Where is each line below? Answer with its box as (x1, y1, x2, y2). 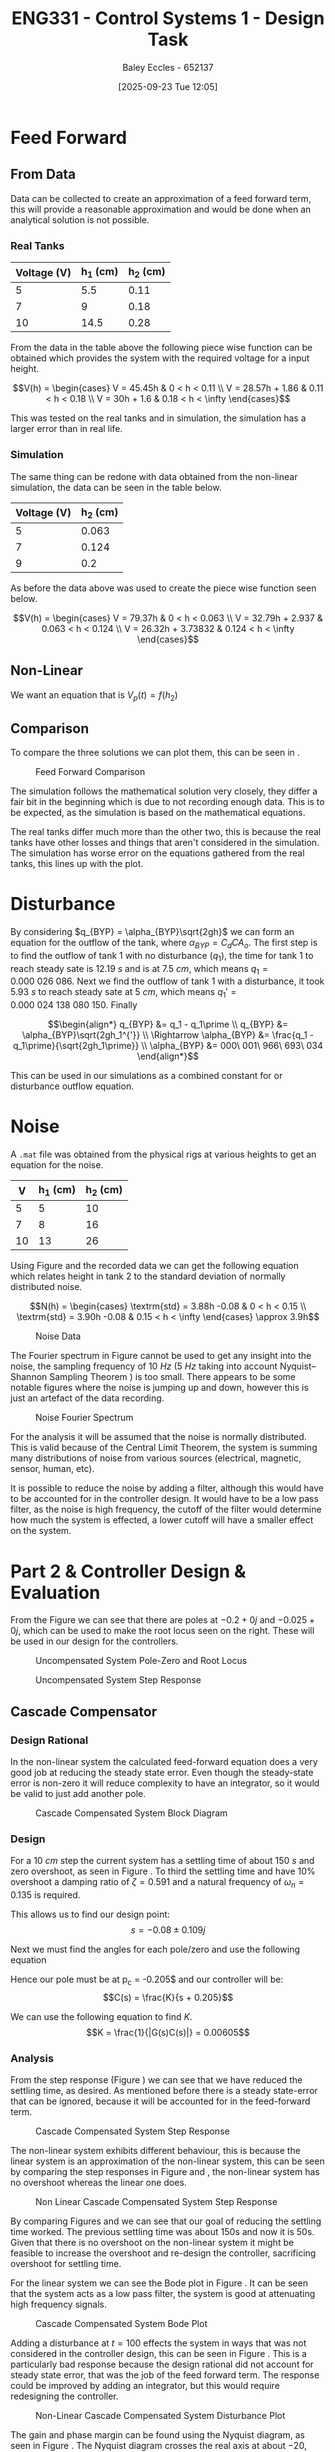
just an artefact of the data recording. (10, 1392, 165, 1404)
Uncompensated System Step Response (35, 1674, 202, 1686)
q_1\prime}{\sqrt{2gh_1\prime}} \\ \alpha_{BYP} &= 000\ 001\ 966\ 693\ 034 (13, 1040, 323, 1052)
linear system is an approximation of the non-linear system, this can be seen (10, 2155, 325, 2167)
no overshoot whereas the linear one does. (10, 2177, 187, 2189)
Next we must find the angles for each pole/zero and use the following (10, 1943, 301, 1956)
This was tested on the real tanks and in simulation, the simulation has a (10, 412, 307, 424)
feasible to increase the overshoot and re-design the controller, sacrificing (10, 2247, 317, 2259)
